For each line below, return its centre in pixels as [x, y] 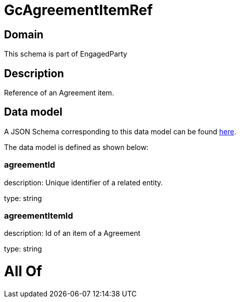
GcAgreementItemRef [78, 10]
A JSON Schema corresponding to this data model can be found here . [120, 131]
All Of [23, 271]
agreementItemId [39, 215]
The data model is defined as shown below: [76, 147]
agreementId [30, 165]
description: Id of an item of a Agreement [72, 233]
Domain [24, 34]
